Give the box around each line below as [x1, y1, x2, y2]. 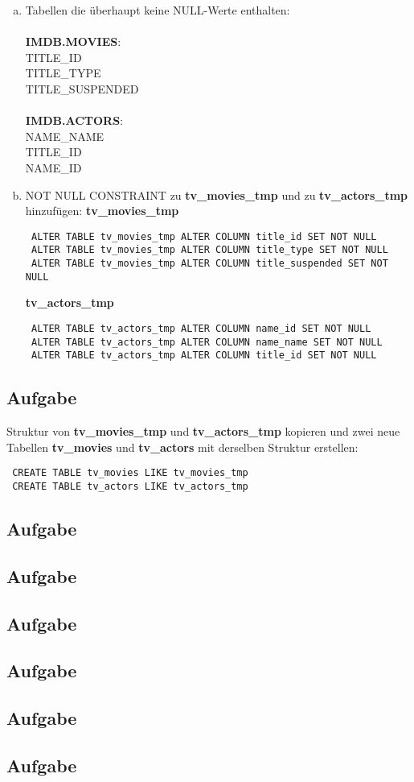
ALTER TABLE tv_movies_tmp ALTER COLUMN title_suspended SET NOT [31, 258, 388, 270]
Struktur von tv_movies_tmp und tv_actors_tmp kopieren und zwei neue [6, 423, 400, 440]
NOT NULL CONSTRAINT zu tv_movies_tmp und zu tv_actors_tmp [25, 186, 408, 203]
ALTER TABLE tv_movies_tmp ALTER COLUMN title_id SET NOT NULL [31, 230, 377, 242]
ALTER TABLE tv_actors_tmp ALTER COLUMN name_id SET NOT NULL [31, 322, 371, 334]
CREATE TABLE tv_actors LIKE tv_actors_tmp [12, 480, 248, 492]
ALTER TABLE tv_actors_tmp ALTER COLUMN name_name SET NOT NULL [31, 336, 383, 348]
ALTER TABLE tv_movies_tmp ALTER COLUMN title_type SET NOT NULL [31, 244, 388, 256]
